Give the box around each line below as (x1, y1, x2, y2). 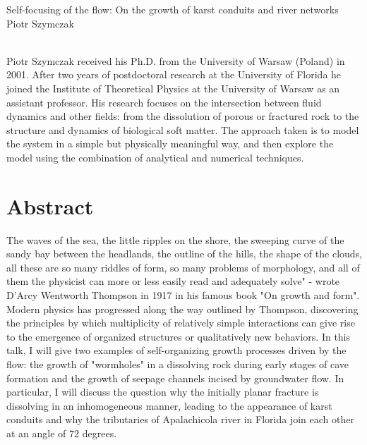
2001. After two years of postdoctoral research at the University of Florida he (6, 67, 342, 82)
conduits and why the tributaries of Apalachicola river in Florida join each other (6, 412, 354, 427)
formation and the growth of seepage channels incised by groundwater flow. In (6, 370, 344, 385)
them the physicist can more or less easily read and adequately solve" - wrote (6, 274, 340, 288)
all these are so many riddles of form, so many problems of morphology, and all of (6, 260, 360, 274)
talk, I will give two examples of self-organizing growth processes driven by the (6, 343, 347, 358)
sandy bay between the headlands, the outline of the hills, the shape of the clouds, (6, 246, 363, 261)
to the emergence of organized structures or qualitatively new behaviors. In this (6, 329, 351, 343)
